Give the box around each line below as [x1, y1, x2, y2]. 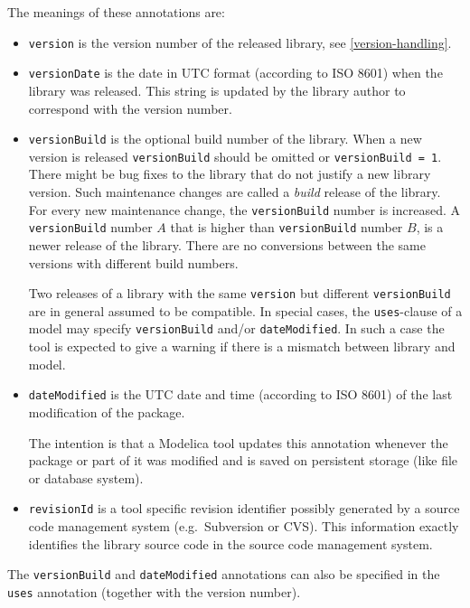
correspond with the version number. [28, 98, 232, 117]
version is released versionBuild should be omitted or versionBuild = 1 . [28, 146, 442, 165]
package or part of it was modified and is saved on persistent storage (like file [28, 451, 458, 470]
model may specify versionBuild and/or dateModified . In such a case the [28, 319, 445, 338]
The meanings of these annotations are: [7, 3, 225, 21]
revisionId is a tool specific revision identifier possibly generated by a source [28, 499, 460, 518]
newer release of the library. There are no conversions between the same [28, 235, 426, 254]
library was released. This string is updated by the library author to [28, 80, 406, 99]
